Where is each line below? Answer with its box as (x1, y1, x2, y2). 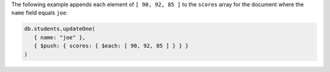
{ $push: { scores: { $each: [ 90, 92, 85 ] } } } (34, 42, 189, 50)
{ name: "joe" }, (34, 34, 86, 41)
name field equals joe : (11, 9, 68, 16)
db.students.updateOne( (24, 25, 96, 33)
